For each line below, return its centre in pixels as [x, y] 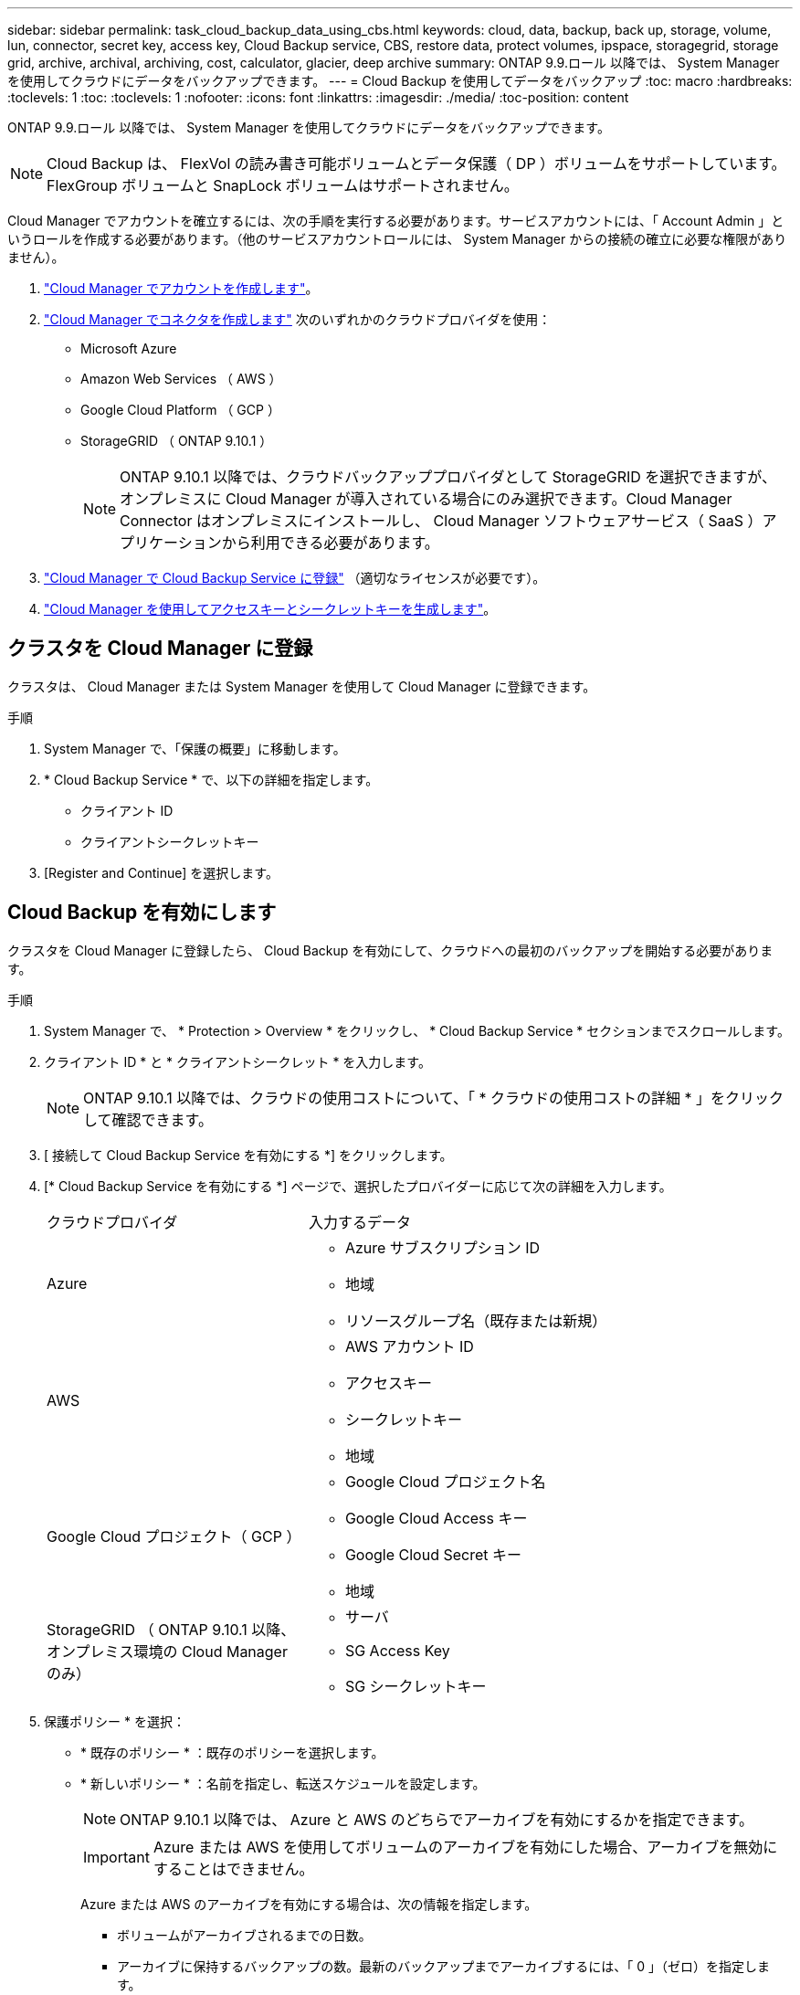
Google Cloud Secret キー [433, 1554]
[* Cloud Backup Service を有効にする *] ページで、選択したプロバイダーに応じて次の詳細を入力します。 [358, 1186]
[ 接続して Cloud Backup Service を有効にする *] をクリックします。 [248, 1155]
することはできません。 [233, 1868]
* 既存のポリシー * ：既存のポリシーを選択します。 [232, 1752]
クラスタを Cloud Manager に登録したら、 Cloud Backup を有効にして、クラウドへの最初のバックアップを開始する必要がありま [390, 950]
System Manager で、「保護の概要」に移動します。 [195, 748]
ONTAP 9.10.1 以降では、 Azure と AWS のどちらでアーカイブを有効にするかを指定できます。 [437, 1819]
